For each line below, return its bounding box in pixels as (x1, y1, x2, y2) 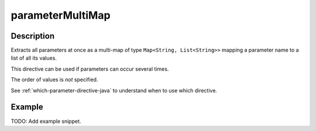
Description (11, 31, 55, 41)
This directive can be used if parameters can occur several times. (11, 65, 169, 73)
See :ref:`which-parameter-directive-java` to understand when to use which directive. (11, 87, 218, 94)
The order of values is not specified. (11, 76, 98, 83)
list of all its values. (11, 54, 57, 61)
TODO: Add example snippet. (11, 118, 81, 125)
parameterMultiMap (11, 9, 111, 22)
